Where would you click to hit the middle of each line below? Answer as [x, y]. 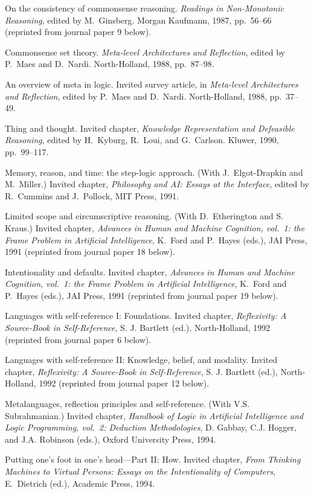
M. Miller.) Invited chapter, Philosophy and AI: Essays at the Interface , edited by [157, 184]
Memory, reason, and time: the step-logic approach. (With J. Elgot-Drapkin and [154, 172]
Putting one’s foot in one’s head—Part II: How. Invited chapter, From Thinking [153, 459]
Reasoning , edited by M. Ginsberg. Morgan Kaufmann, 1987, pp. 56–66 [138, 20]
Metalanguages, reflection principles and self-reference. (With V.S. [127, 404]
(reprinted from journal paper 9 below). [78, 32]
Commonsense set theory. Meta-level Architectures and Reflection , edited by [145, 52]
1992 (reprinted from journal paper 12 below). [124, 383]
